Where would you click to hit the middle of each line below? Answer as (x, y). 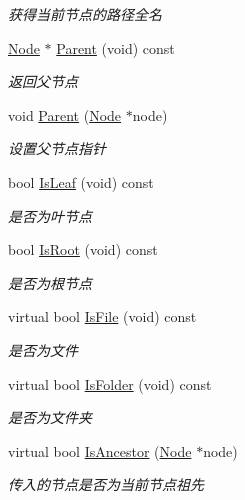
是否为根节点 (50, 282)
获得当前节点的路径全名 (85, 14)
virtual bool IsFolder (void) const (110, 383)
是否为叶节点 (50, 215)
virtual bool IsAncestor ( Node (100, 450)
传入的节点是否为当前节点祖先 (106, 484)
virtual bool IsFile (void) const (102, 316)
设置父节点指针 (57, 148)
